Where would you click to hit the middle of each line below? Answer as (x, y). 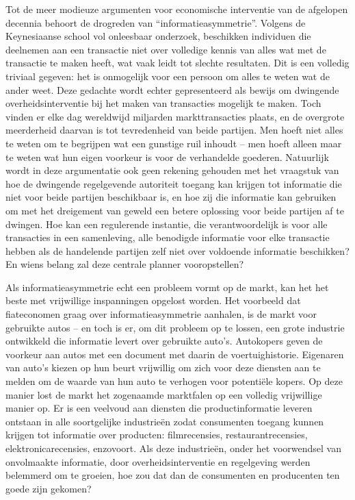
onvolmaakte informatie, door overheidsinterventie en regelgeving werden (158, 461)
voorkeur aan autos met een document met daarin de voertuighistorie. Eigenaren (175, 354)
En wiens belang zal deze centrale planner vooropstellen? (125, 264)
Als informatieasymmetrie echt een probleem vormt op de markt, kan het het (167, 287)
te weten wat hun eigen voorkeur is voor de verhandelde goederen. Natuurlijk (167, 157)
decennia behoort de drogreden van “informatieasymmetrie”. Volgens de (156, 22)
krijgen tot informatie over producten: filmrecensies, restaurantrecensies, (157, 435)
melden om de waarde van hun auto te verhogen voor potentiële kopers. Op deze (174, 381)
